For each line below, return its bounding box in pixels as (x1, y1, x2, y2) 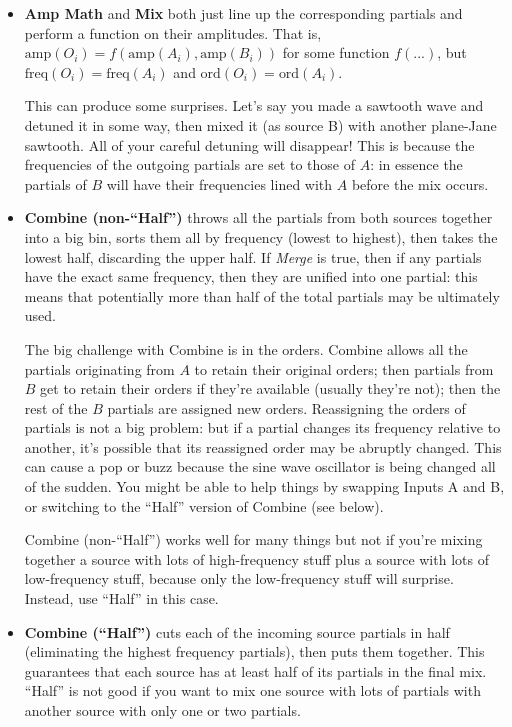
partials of (24, 173, 87, 194)
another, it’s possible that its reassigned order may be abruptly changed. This (24, 436, 502, 457)
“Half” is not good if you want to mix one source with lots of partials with (24, 680, 481, 701)
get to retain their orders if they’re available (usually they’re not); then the (40, 378, 501, 399)
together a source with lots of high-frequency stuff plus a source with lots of (24, 548, 489, 569)
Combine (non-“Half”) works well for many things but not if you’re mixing (24, 529, 483, 550)
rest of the (24, 397, 88, 418)
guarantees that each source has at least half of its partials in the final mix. (24, 660, 487, 681)
